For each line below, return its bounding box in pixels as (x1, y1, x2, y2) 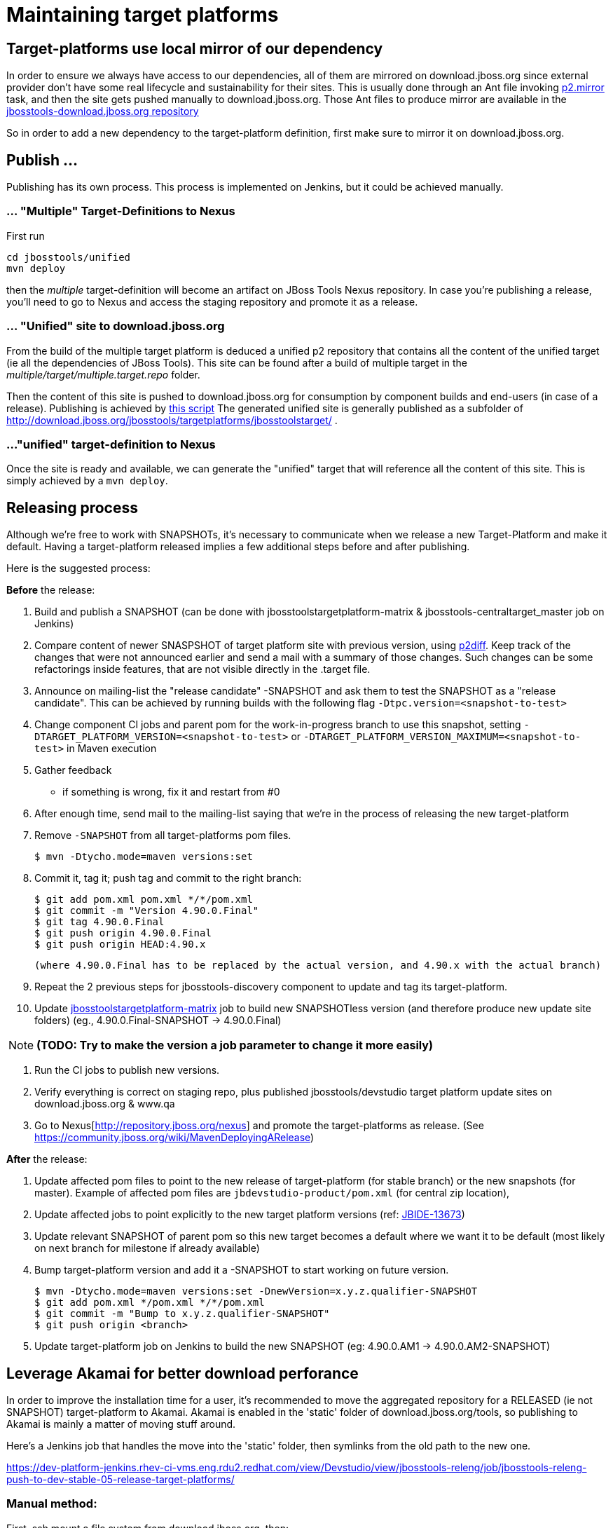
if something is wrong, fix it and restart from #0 (62, 786, 280, 798)
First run (6, 229, 45, 242)
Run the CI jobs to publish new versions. (34, 1064, 220, 1077)
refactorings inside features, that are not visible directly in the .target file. (34, 663, 371, 676)
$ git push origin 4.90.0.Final (34, 927, 212, 939)
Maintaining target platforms (6, 3, 279, 27)
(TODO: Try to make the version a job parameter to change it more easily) (36, 1038, 433, 1053)
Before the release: (6, 584, 95, 596)
